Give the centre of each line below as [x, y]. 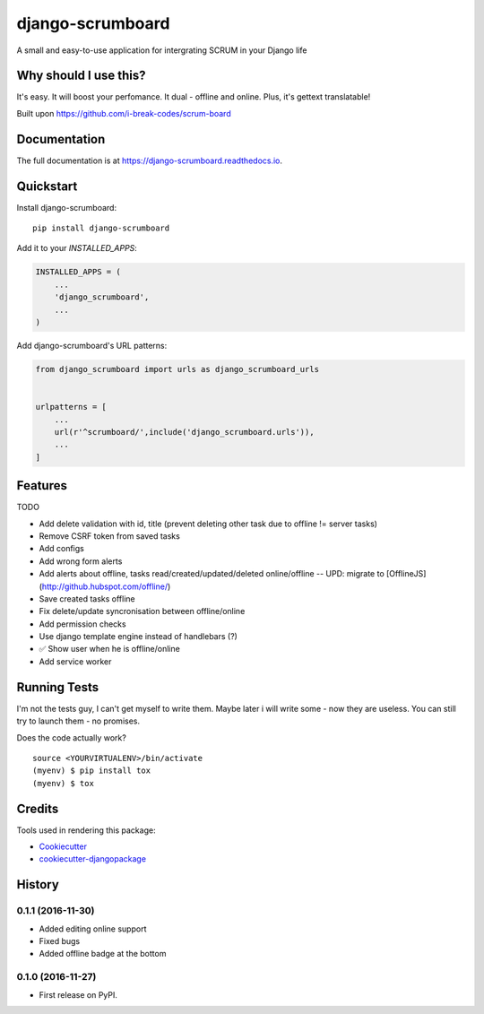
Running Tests [57, 687]
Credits [38, 808]
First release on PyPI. [78, 994]
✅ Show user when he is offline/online [110, 649]
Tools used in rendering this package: [86, 830]
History [38, 884]
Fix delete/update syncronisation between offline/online [142, 611]
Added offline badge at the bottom [103, 954]
